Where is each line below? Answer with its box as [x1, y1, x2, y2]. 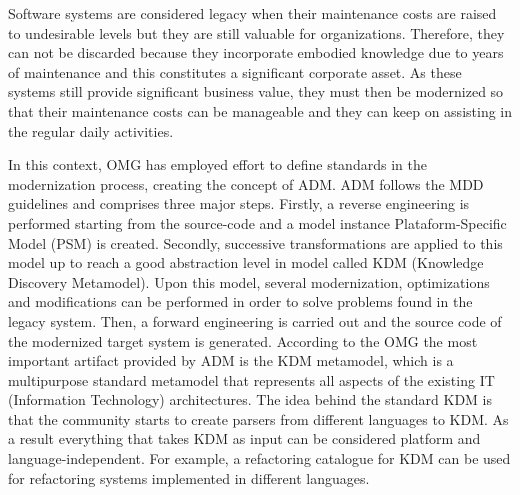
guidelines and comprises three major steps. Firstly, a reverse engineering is [8, 193, 470, 214]
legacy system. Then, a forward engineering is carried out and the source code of [8, 310, 502, 331]
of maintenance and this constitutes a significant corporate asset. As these [8, 61, 462, 82]
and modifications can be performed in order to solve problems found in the [8, 291, 473, 312]
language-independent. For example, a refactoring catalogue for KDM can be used [8, 448, 511, 469]
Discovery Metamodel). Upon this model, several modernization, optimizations [8, 271, 490, 292]
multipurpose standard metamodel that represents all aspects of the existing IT [8, 369, 495, 390]
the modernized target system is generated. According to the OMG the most [8, 330, 478, 351]
